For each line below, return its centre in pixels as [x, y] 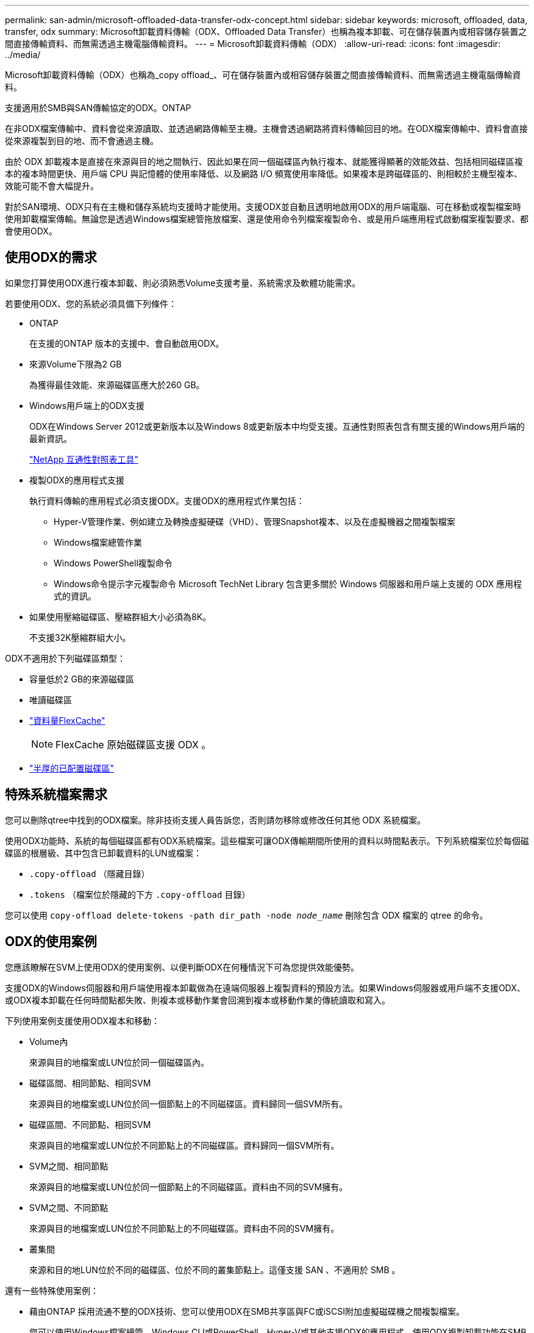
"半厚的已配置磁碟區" [72, 768]
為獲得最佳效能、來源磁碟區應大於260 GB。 [117, 385]
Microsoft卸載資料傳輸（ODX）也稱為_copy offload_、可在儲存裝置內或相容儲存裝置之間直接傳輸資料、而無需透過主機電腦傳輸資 [263, 75]
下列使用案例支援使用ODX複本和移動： [82, 1021]
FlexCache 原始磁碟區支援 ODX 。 [133, 744]
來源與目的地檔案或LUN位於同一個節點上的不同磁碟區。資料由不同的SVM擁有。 [189, 1187]
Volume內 [49, 1041]
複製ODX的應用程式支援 [77, 480]
